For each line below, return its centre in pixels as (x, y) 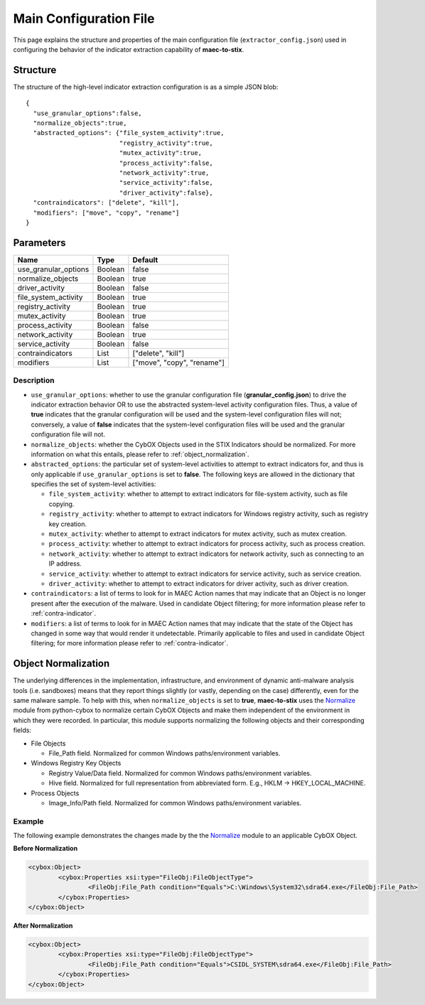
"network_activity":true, (164, 173)
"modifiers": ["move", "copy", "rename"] (106, 213)
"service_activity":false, (166, 183)
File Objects (48, 743)
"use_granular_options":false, (87, 113)
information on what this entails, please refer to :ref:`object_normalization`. (140, 454)
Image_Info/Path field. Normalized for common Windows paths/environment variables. (175, 802)
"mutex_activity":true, (161, 153)
